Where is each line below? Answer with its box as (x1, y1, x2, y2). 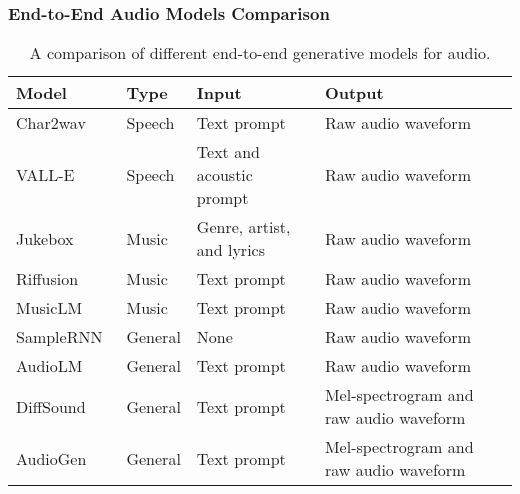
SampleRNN (16, 325, 103, 349)
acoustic (196, 163, 253, 187)
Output (324, 81, 384, 105)
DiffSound (16, 394, 86, 418)
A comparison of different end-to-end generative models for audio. (29, 41, 491, 65)
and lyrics (196, 238, 265, 262)
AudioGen (16, 446, 87, 470)
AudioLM (16, 354, 83, 378)
